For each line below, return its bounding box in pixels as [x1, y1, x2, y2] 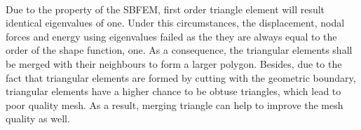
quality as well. [6, 111, 70, 126]
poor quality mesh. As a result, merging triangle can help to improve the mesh [6, 97, 343, 112]
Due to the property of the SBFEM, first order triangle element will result [6, 1, 325, 16]
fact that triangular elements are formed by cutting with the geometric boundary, [6, 70, 356, 85]
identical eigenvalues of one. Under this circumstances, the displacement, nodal [6, 15, 345, 30]
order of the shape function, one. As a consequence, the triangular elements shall [6, 43, 353, 57]
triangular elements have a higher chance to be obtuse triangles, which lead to [6, 84, 341, 99]
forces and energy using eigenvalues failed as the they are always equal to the [6, 29, 337, 43]
